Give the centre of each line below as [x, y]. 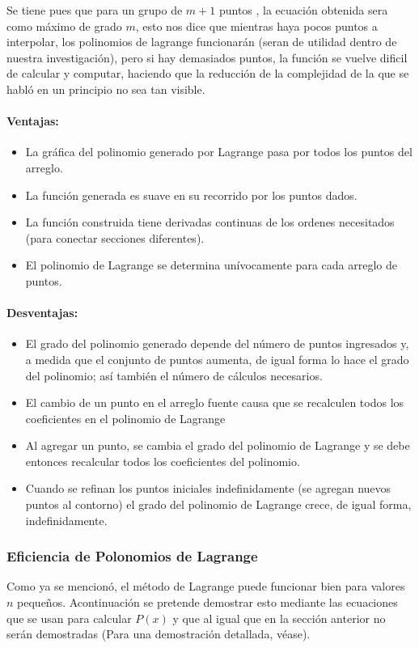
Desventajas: [42, 313]
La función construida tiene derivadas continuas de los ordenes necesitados [210, 222]
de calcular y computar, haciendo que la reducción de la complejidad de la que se [208, 73]
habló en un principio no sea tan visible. [106, 89]
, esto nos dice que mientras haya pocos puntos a [256, 25]
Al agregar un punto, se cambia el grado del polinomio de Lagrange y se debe [218, 445]
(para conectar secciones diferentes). [115, 237]
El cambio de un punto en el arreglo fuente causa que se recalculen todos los [215, 402]
